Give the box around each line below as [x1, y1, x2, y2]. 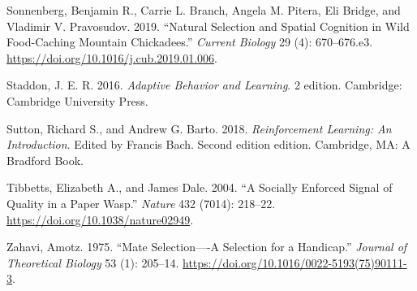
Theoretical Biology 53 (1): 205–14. [6, 254, 179, 271]
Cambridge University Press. [6, 92, 148, 109]
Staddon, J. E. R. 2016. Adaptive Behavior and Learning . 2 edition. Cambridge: [6, 76, 402, 93]
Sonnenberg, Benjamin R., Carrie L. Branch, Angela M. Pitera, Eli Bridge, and [6, 2, 401, 18]
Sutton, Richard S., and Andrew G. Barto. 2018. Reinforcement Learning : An [6, 119, 392, 137]
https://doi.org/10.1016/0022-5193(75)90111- [183, 254, 407, 271]
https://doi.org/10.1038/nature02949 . [6, 211, 194, 228]
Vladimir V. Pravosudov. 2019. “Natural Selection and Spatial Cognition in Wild [6, 17, 410, 34]
